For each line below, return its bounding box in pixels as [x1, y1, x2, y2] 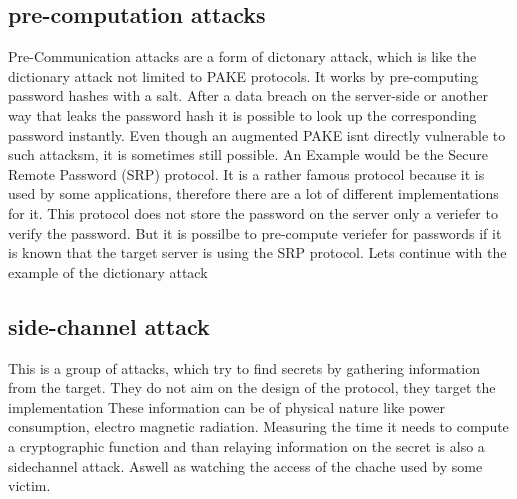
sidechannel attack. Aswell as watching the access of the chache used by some [8, 455, 483, 476]
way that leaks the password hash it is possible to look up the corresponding [8, 104, 477, 125]
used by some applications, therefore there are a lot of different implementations [8, 183, 499, 204]
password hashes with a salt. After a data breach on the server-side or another [8, 85, 488, 106]
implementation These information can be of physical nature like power [8, 396, 445, 417]
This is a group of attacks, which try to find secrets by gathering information [8, 357, 480, 378]
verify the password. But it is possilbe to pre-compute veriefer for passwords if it [8, 222, 502, 243]
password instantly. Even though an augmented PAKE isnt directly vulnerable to [8, 124, 506, 145]
